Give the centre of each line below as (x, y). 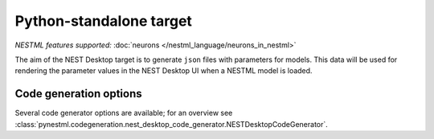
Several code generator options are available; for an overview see (124, 113)
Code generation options (78, 94)
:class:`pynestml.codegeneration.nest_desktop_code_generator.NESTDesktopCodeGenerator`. (172, 124)
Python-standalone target (104, 21)
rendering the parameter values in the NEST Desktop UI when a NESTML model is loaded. (164, 71)
